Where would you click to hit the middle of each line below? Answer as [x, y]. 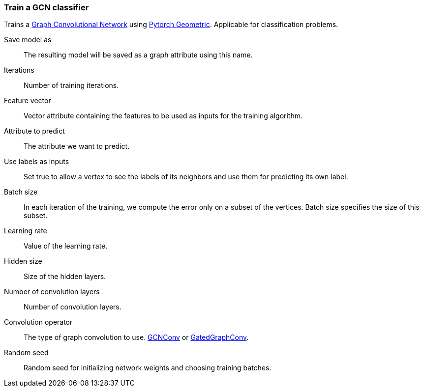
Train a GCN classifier [46, 7]
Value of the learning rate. [66, 246]
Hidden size [23, 261]
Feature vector [28, 101]
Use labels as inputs [37, 162]
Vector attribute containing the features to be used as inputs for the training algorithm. [163, 116]
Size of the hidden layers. [65, 277]
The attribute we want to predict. [77, 146]
